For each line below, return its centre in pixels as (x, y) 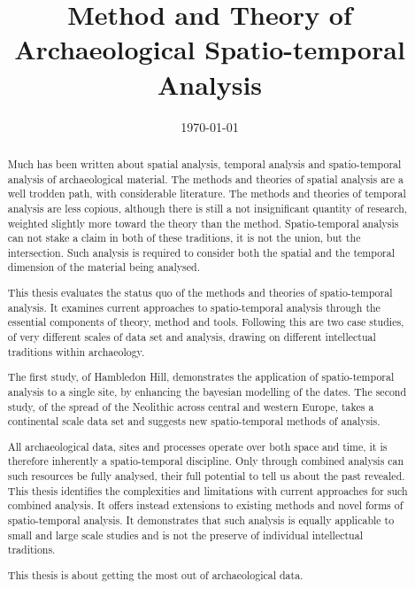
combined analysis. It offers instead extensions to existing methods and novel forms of (205, 505)
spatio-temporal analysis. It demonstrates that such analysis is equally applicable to (201, 520)
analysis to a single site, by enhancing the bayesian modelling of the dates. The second (207, 391)
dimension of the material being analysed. (104, 267)
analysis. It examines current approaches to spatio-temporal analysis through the (194, 307)
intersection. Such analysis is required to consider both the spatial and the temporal (201, 252)
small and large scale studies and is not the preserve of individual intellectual (185, 535)
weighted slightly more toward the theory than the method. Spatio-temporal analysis (203, 223)
